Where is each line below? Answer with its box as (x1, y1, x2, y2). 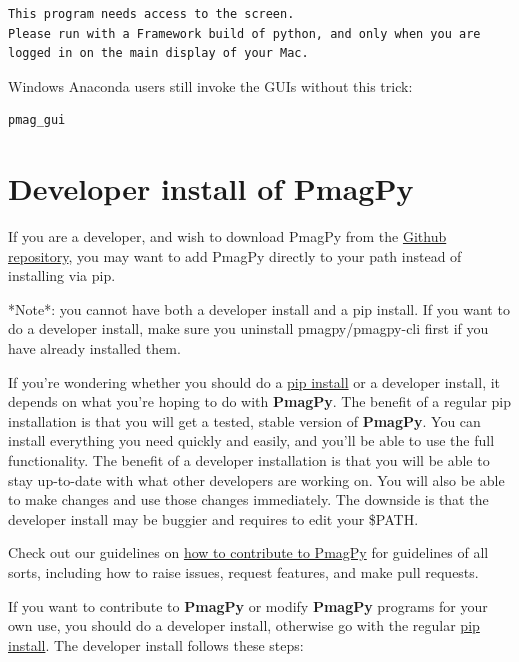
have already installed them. (8, 338, 181, 359)
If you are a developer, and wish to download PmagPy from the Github (8, 226, 447, 247)
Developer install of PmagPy (8, 168, 414, 209)
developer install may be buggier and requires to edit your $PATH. (8, 508, 419, 529)
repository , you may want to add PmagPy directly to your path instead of (8, 245, 462, 266)
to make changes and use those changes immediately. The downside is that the (8, 489, 489, 510)
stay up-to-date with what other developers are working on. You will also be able (8, 469, 505, 490)
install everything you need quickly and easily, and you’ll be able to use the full (8, 430, 495, 451)
